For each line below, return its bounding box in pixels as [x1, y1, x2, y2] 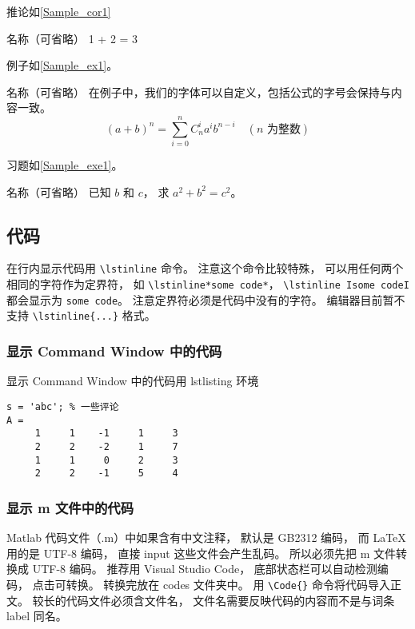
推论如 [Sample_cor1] [6, 3, 111, 19]
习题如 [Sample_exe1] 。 [6, 157, 123, 173]
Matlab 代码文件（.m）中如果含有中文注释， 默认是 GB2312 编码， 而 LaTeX [6, 529, 406, 546]
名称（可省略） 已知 [6, 183, 111, 200]
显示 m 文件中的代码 [6, 497, 134, 517]
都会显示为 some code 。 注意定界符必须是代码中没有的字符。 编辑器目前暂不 [6, 291, 405, 308]
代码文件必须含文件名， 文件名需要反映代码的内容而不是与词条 [66, 591, 395, 608]
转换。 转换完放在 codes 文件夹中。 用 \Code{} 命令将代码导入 [66, 575, 390, 592]
